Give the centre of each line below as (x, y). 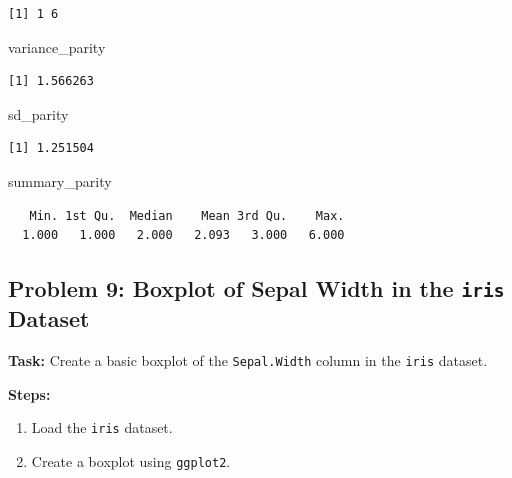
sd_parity (38, 113)
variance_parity (57, 46)
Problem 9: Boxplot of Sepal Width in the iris (256, 288)
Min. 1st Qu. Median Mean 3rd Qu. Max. (187, 215)
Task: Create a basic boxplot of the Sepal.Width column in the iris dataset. (248, 359)
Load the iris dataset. (102, 427)
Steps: (29, 393)
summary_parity (60, 180)
